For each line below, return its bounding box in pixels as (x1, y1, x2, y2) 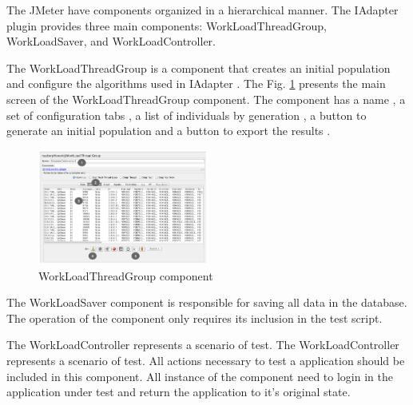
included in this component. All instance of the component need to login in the (6, 367, 393, 384)
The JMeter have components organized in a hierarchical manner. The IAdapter (6, 2, 399, 18)
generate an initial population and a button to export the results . (6, 122, 331, 139)
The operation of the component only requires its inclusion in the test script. (6, 309, 383, 326)
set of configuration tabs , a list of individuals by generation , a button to (6, 106, 367, 123)
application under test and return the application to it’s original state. (6, 383, 351, 400)
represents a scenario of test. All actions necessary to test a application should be (6, 352, 405, 369)
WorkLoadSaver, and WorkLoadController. (6, 33, 216, 50)
